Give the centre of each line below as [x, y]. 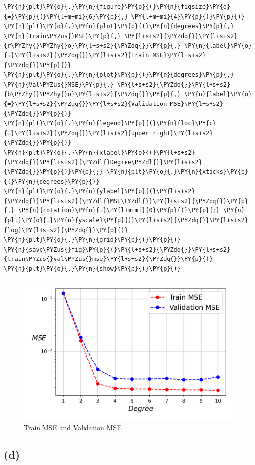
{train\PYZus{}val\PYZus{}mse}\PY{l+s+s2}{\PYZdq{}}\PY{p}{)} [108, 259]
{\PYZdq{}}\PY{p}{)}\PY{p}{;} [54, 172]
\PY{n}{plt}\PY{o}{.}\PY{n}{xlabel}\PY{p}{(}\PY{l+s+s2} [100, 152]
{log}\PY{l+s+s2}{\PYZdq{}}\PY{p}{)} [66, 230]
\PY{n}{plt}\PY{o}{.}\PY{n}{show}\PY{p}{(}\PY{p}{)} [92, 269]
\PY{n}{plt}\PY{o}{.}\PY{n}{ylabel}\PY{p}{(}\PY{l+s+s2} [100, 191]
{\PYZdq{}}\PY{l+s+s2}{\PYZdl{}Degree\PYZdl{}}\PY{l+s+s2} [103, 162]
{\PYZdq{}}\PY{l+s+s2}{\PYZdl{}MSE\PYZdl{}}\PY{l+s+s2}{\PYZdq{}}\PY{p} [126, 201]
